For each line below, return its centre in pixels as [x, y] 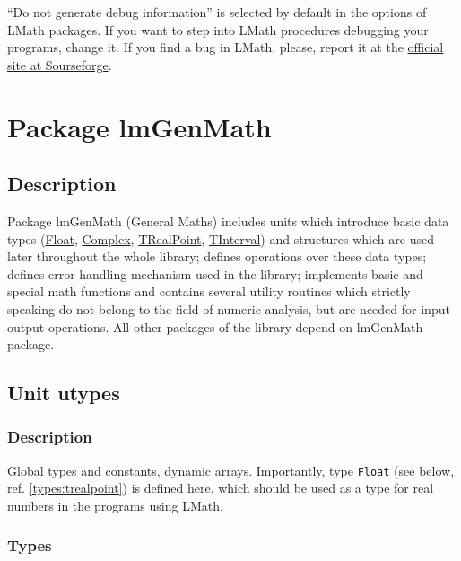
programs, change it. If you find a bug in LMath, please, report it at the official [226, 47]
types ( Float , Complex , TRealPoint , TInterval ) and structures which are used [221, 238]
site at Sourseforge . [60, 64]
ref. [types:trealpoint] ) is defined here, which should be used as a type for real [221, 488]
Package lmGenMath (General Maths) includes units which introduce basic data [228, 220]
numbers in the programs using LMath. [115, 505]
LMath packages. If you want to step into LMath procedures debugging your [218, 29]
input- [438, 308]
